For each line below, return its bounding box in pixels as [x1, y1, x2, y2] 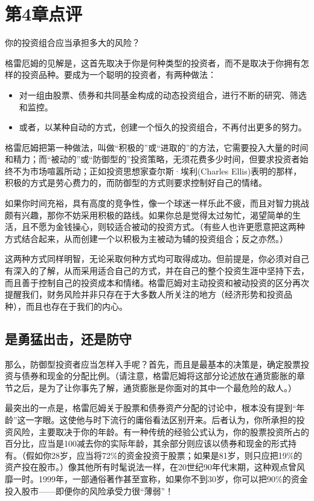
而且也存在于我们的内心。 [25, 299, 127, 312]
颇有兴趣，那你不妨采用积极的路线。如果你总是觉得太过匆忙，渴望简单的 [5, 208, 292, 221]
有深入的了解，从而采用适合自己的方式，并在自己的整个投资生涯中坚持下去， [5, 264, 309, 277]
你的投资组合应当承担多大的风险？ [5, 36, 140, 49]
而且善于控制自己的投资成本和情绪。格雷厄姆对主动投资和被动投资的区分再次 [5, 276, 309, 289]
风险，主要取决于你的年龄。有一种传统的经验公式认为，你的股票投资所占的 [13, 425, 309, 438]
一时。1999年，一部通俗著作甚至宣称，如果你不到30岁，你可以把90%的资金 [13, 472, 308, 485]
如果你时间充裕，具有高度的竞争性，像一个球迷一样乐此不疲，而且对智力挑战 [5, 197, 309, 209]
